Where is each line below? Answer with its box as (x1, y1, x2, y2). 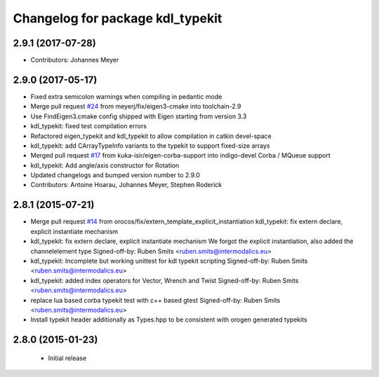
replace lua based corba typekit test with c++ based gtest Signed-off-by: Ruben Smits (30, 296, 281, 304)
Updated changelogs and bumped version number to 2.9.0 (30, 171, 200, 179)
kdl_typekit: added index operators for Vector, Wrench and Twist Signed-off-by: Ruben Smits (30, 276, 299, 285)
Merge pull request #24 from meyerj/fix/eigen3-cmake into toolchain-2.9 (30, 102, 241, 111)
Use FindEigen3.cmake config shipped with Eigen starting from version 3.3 (30, 112, 247, 121)
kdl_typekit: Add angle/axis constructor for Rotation (30, 161, 180, 170)
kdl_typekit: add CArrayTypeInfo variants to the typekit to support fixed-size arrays (30, 141, 270, 150)
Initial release (48, 354, 87, 362)
